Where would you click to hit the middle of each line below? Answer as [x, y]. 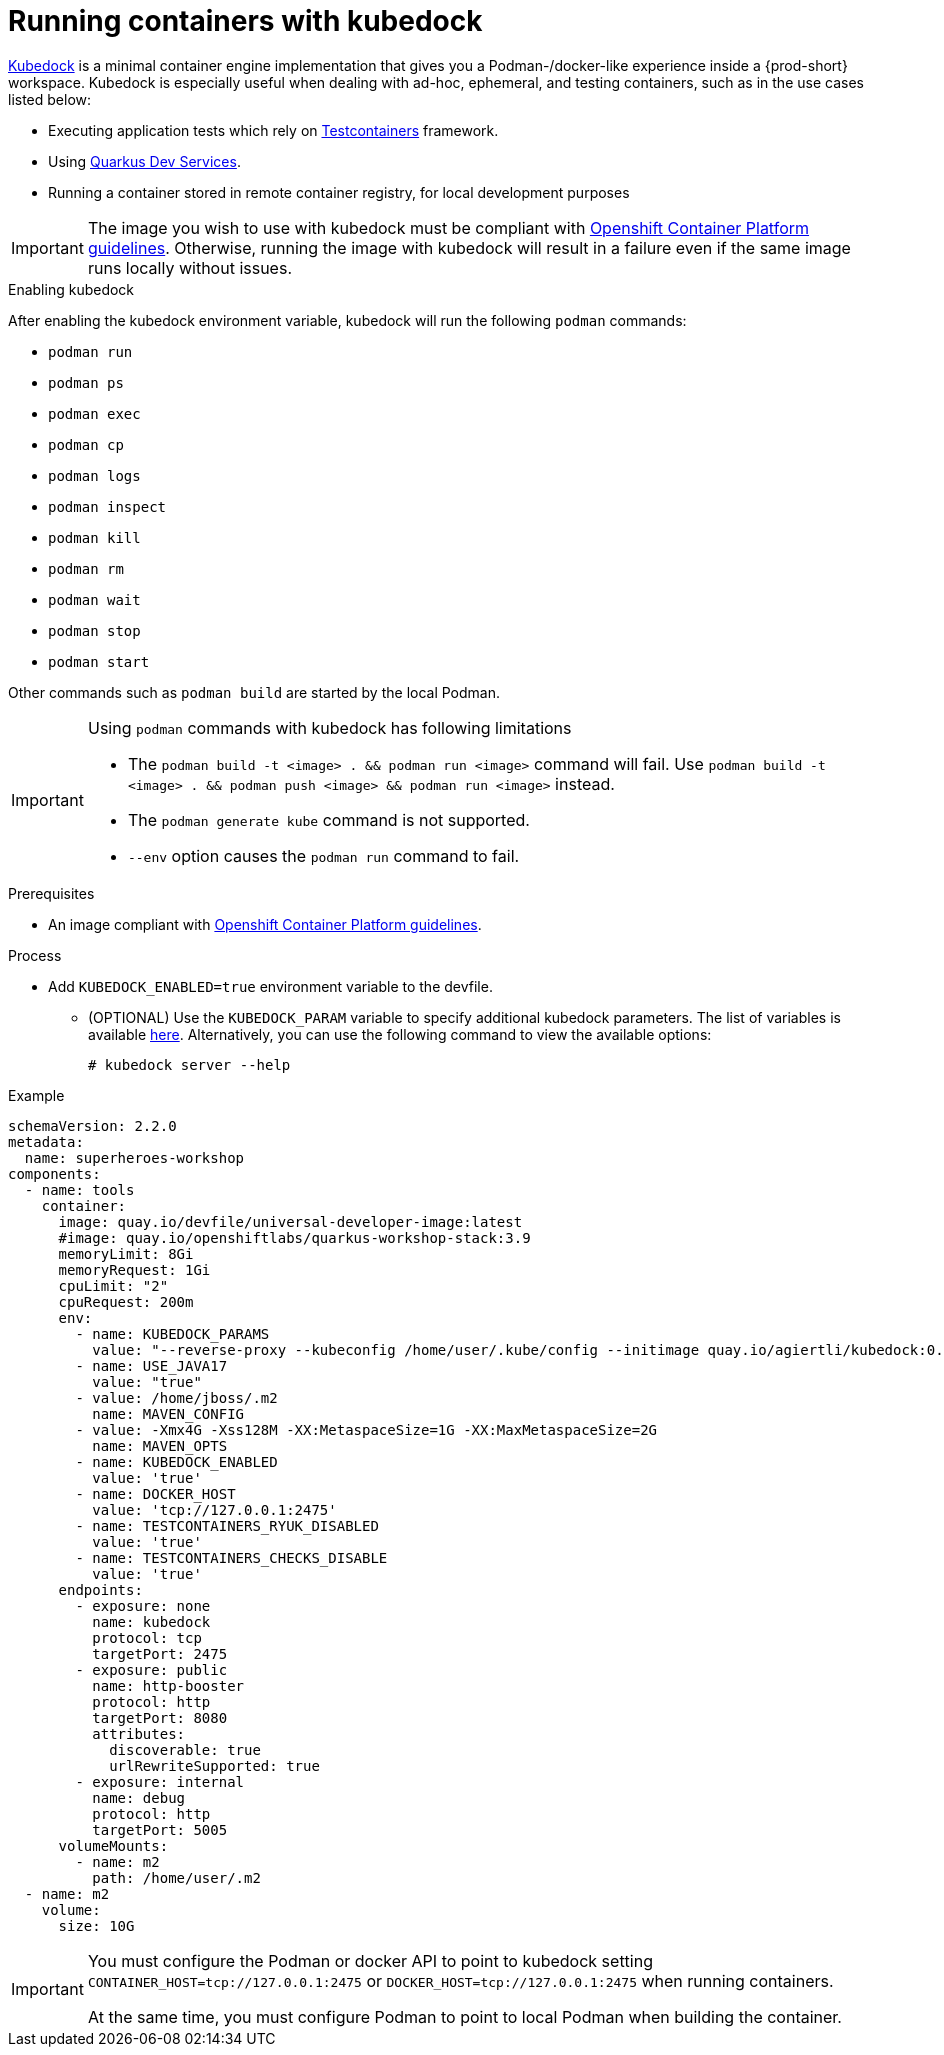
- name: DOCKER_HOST [155, 1493]
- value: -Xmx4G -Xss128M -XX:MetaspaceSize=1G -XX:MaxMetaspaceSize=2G [366, 1429]
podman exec [94, 413]
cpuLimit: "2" [113, 1285]
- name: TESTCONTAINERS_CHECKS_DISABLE [231, 1557]
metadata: [46, 1141]
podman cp [86, 444]
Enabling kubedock [71, 289]
